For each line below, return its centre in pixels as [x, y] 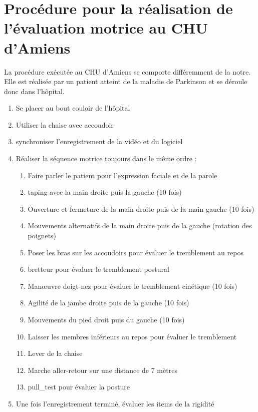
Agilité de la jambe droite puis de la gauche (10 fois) [108, 303]
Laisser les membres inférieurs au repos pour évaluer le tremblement [132, 336]
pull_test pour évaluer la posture [79, 387]
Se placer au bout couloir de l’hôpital [73, 108]
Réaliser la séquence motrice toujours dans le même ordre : [106, 158]
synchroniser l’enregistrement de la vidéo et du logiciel [99, 141]
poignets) [42, 236]
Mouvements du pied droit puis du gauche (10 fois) [106, 319]
